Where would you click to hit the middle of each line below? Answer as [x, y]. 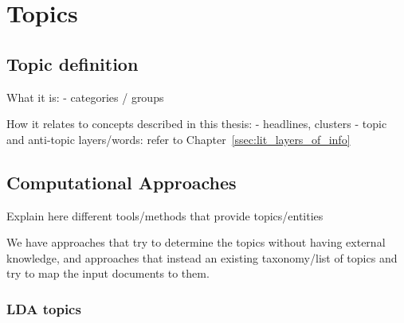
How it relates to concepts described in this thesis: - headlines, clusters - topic [197, 124]
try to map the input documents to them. [108, 273]
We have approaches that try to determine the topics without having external [196, 242]
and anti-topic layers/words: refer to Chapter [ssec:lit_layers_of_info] [178, 139]
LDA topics [44, 308]
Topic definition [73, 63]
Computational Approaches [122, 182]
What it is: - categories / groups [85, 97]
